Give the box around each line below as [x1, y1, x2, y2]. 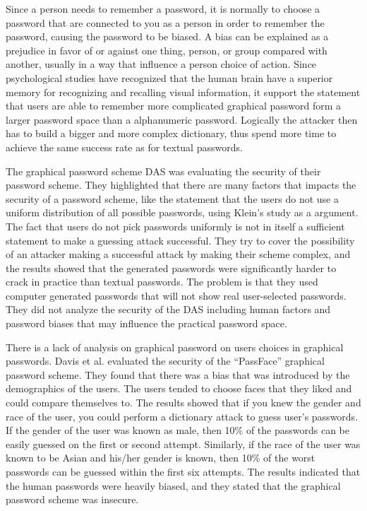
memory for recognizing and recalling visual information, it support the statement [6, 84, 361, 99]
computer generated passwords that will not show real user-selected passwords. [6, 288, 347, 303]
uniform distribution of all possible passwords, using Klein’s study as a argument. [6, 205, 359, 220]
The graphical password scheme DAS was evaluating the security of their [6, 163, 321, 178]
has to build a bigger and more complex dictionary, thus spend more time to [6, 126, 337, 141]
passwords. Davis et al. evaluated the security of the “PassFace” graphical [6, 353, 325, 368]
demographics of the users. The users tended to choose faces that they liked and [6, 381, 352, 396]
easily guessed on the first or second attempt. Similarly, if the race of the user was [6, 436, 361, 451]
